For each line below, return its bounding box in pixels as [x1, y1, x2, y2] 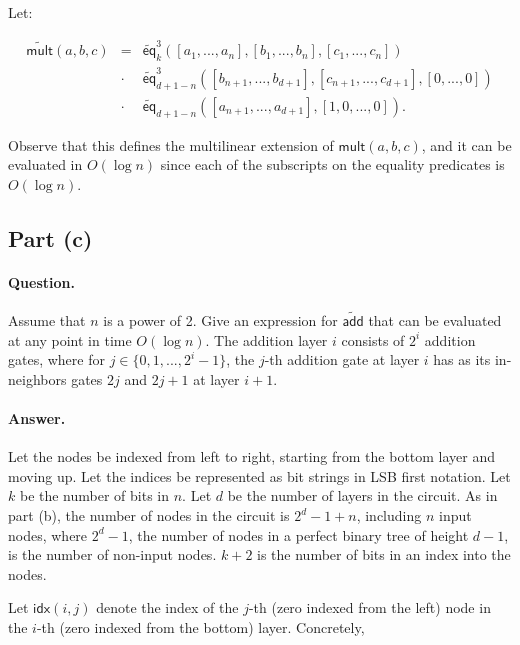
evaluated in [8, 154, 83, 175]
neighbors [8, 368, 67, 389]
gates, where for [8, 349, 105, 370]
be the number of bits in [19, 485, 170, 506]
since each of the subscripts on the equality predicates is [160, 154, 505, 175]
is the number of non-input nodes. [8, 544, 217, 565]
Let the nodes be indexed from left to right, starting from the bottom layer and [8, 446, 496, 467]
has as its [433, 349, 491, 370]
